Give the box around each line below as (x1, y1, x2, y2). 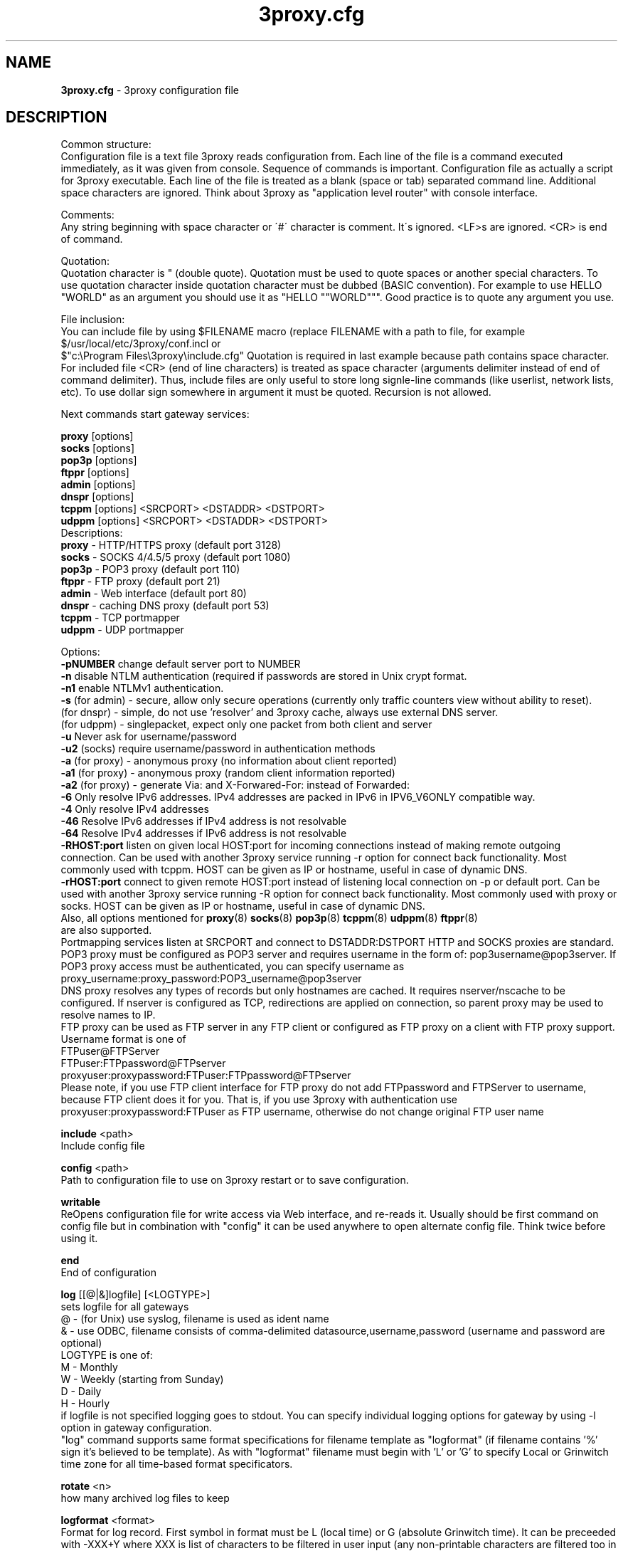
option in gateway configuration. (60, 1421, 213, 1434)
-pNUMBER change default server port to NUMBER (60, 658, 301, 671)
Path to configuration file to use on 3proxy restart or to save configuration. (60, 1174, 409, 1187)
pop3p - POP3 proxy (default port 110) (60, 563, 240, 576)
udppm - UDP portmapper (60, 624, 184, 636)
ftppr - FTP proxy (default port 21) (60, 575, 220, 588)
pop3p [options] (60, 454, 137, 467)
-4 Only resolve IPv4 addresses (60, 803, 209, 816)
